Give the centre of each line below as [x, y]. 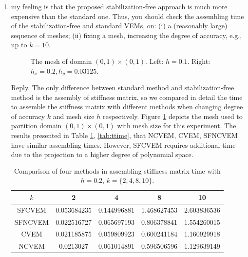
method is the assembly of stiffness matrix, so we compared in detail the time [127, 97]
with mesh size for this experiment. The [177, 126]
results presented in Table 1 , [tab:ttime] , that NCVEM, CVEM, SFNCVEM [124, 135]
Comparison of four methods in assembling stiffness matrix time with [117, 170]
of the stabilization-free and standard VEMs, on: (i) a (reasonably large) [119, 26]
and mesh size [74, 116]
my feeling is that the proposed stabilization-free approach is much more [119, 6]
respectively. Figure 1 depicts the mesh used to [172, 116]
